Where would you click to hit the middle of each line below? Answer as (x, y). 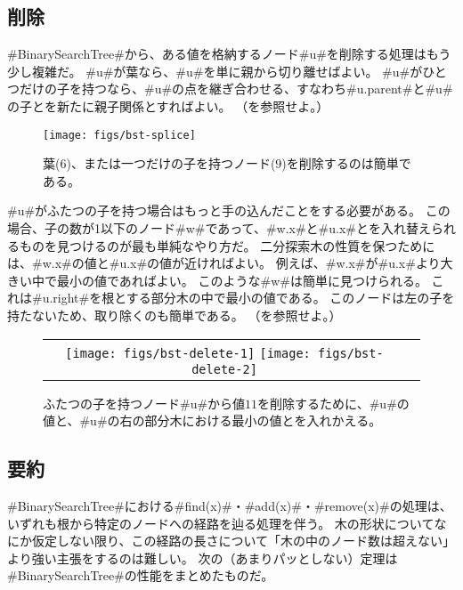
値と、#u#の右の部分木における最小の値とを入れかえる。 (212, 420)
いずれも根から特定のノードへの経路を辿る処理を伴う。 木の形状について (221, 523)
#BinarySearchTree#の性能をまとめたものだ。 (141, 575)
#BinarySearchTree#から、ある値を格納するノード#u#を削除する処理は (217, 54)
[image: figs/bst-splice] (119, 135)
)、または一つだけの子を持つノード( (171, 163)
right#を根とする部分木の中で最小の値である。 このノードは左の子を (254, 298)
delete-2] (224, 369)
